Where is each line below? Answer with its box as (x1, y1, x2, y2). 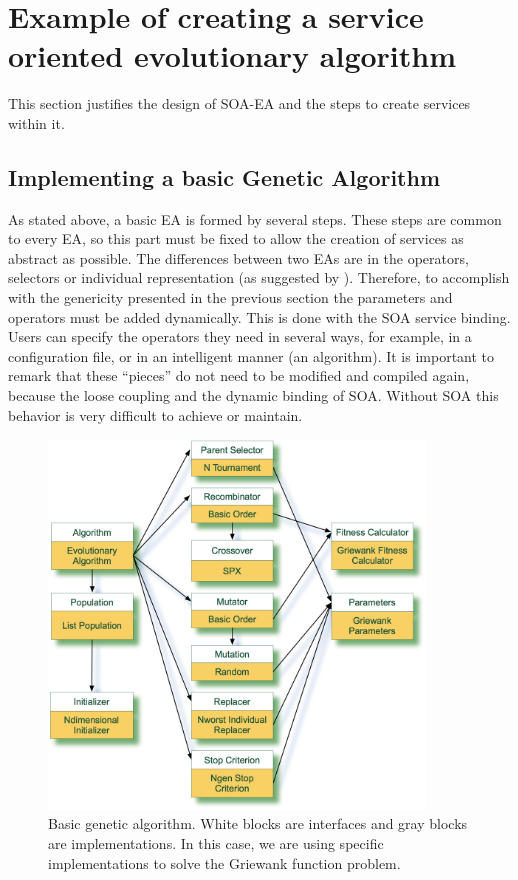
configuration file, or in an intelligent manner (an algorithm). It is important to (8, 345, 495, 366)
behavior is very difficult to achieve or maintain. (8, 404, 303, 425)
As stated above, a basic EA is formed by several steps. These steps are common (8, 208, 502, 229)
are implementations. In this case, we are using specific (48, 832, 384, 853)
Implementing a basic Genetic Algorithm (8, 161, 441, 192)
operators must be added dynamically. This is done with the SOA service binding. (8, 306, 511, 327)
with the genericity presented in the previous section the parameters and (8, 287, 453, 308)
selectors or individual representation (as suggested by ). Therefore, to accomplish (8, 267, 510, 288)
